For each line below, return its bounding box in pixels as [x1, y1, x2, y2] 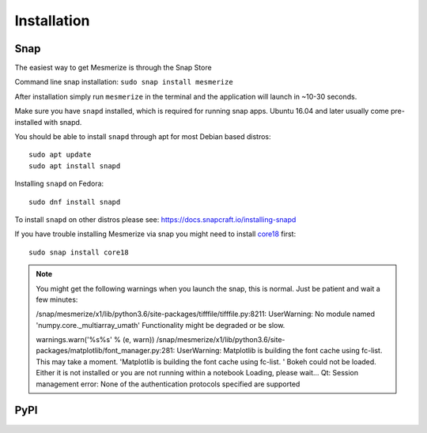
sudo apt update [28, 150, 92, 160]
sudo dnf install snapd [28, 198, 121, 206]
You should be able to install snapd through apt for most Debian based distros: [14, 132, 272, 141]
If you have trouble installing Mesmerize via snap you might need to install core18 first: [14, 229, 297, 239]
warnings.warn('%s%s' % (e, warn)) [36, 335, 155, 345]
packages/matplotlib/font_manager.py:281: [36, 346, 176, 356]
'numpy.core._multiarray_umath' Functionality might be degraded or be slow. [36, 320, 285, 329]
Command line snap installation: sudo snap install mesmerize [14, 77, 233, 87]
